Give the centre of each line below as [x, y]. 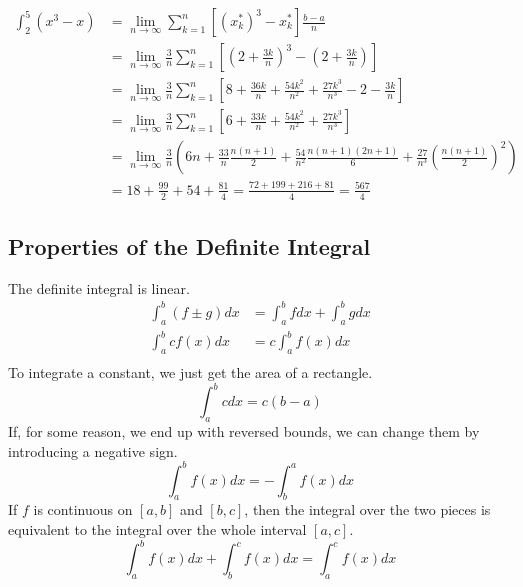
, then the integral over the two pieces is [367, 509]
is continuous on [83, 509]
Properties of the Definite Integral [189, 245]
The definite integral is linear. [99, 287]
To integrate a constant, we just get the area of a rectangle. [190, 372]
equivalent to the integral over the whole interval [157, 528]
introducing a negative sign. [93, 450]
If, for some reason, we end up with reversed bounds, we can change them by [244, 430]
